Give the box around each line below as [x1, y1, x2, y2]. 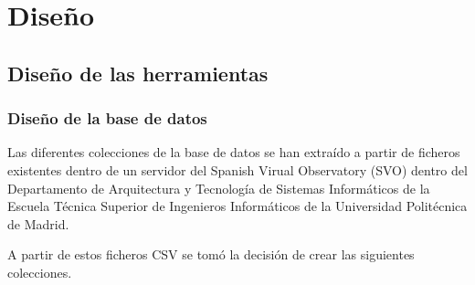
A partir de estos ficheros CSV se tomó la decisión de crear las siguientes [7, 245, 415, 264]
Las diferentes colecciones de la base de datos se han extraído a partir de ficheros [7, 142, 460, 162]
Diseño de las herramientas [7, 58, 269, 87]
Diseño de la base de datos [7, 107, 207, 130]
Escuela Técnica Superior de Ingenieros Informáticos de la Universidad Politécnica [7, 196, 468, 216]
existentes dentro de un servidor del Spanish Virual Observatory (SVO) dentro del [7, 160, 468, 179]
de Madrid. [7, 214, 69, 233]
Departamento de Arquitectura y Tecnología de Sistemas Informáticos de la [7, 178, 430, 197]
